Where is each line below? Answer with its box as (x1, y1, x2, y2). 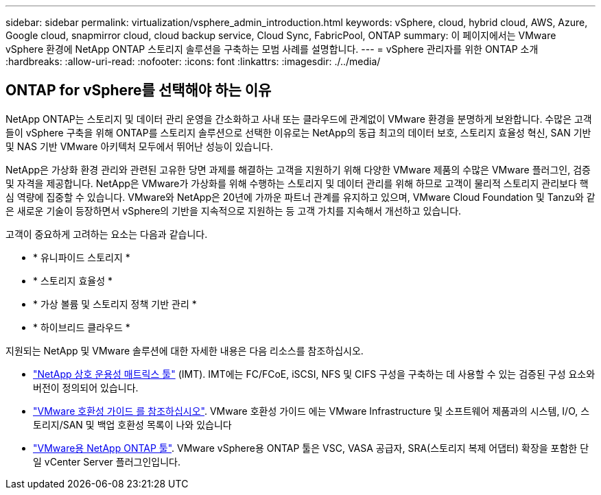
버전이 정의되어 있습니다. (33, 381, 139, 394)
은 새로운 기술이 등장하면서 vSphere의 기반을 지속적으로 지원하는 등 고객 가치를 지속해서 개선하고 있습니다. (5, 204, 462, 217)
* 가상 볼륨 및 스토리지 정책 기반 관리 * (33, 298, 197, 310)
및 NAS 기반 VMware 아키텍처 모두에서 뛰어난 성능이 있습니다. (5, 140, 274, 152)
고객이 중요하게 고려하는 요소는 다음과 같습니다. (5, 228, 208, 240)
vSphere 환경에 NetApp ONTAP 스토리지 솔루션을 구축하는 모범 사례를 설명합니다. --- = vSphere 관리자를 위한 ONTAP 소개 (5, 43, 539, 55)
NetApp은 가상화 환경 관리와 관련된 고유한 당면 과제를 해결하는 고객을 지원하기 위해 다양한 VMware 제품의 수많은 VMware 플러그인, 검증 (5, 163, 591, 176)
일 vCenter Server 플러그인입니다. (33, 455, 180, 468)
